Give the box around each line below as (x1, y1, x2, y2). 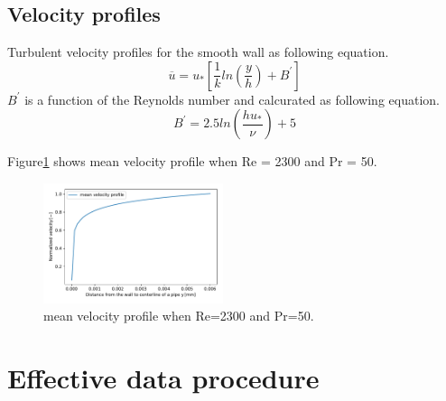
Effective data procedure (7, 359, 320, 396)
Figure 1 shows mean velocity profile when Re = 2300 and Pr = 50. (7, 152, 377, 171)
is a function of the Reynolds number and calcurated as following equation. (24, 89, 440, 108)
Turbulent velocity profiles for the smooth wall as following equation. (7, 42, 389, 61)
